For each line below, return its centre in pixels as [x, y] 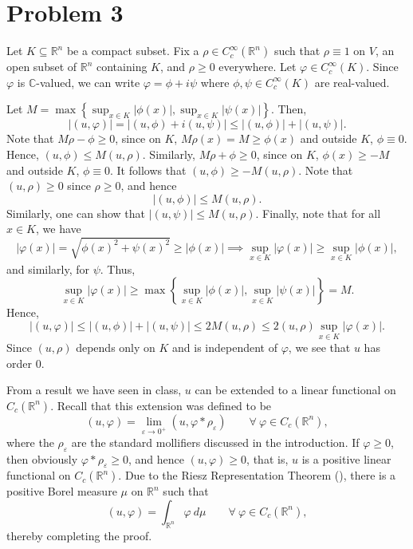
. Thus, [118, 269]
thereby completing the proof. [79, 535]
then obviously [42, 458]
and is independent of [225, 348]
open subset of [42, 67]
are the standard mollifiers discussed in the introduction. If [215, 442]
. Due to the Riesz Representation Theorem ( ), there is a [257, 475]
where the [30, 442]
